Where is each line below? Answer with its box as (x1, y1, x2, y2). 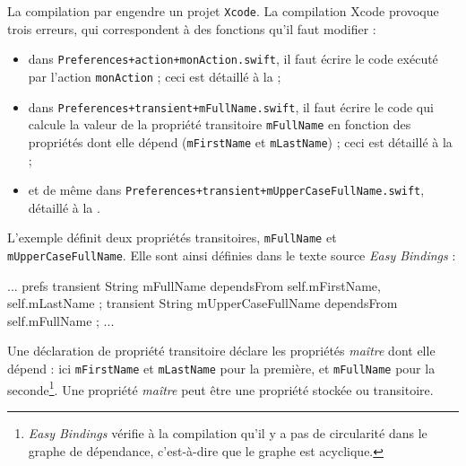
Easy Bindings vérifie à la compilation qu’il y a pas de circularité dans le (28, 423, 427, 442)
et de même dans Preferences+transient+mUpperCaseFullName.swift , (28, 180, 425, 199)
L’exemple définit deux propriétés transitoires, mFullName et (7, 228, 337, 247)
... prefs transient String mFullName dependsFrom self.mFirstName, (7, 276, 381, 295)
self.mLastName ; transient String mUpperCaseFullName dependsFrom (7, 294, 398, 312)
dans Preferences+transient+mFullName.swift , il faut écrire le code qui (28, 97, 434, 116)
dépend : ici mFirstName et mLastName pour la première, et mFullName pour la (7, 359, 436, 378)
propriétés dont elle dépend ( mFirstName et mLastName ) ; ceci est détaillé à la (28, 132, 453, 151)
